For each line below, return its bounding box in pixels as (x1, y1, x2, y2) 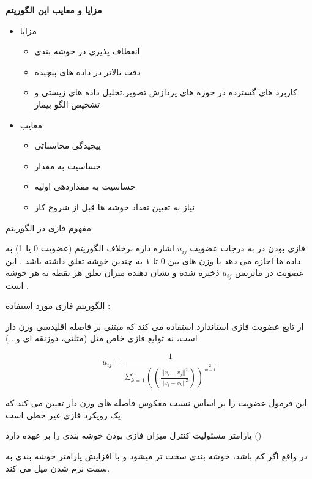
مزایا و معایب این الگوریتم (6, 4, 102, 16)
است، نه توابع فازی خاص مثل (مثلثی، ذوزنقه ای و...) (6, 332, 198, 344)
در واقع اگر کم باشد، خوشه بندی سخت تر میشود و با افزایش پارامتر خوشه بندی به (6, 450, 308, 462)
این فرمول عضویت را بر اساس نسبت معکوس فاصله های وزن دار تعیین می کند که (6, 396, 307, 409)
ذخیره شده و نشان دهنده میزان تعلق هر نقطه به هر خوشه (6, 266, 220, 279)
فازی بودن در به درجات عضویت (190, 242, 305, 254)
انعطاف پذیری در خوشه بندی (34, 45, 140, 58)
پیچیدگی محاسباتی (34, 139, 101, 152)
